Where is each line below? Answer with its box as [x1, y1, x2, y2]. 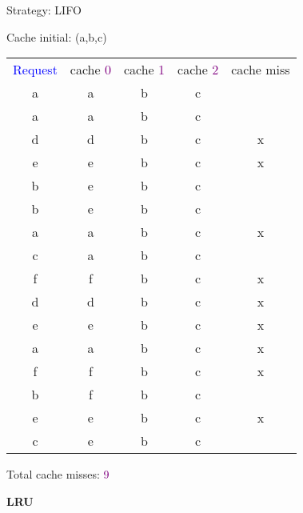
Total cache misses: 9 [6, 466, 110, 483]
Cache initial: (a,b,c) [6, 28, 107, 45]
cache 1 [123, 60, 165, 79]
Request [13, 60, 58, 79]
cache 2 [177, 60, 219, 79]
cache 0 [70, 60, 111, 79]
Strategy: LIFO [6, 2, 82, 18]
